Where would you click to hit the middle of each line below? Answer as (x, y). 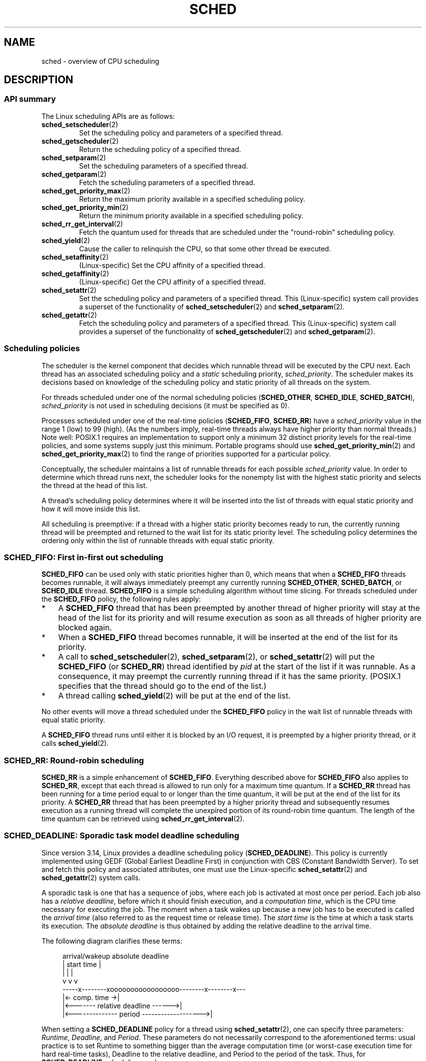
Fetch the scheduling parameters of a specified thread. (167, 182)
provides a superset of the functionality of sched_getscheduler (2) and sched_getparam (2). (227, 331)
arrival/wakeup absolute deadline (116, 956)
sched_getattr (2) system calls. (91, 877)
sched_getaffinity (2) (75, 273)
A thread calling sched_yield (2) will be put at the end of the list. (174, 696)
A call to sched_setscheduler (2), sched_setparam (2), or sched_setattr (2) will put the (216, 657)
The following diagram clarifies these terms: (112, 941)
